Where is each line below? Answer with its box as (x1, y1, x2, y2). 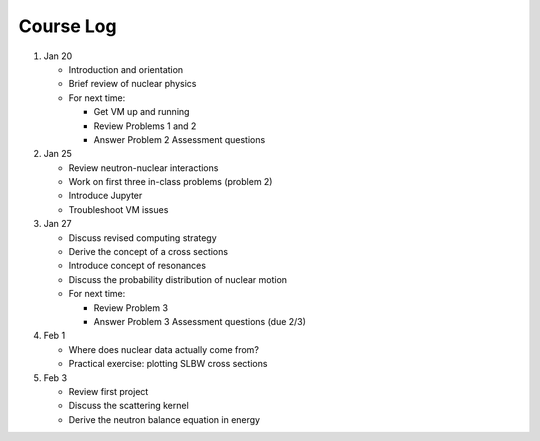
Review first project (68, 385, 149, 397)
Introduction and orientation (68, 63, 184, 75)
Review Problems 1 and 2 (93, 120, 197, 132)
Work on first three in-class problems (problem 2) (68, 176, 273, 188)
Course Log (18, 15, 117, 37)
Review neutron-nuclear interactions (68, 161, 219, 174)
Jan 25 (43, 148, 72, 160)
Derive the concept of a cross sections (68, 246, 229, 258)
